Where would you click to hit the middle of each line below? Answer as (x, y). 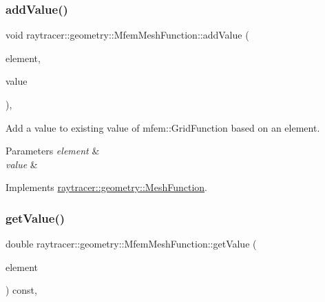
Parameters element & (53, 151)
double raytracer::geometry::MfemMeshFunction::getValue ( (131, 244)
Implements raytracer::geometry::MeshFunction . (106, 187)
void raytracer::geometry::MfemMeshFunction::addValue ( (127, 35)
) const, (21, 290)
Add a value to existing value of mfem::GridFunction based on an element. (163, 127)
